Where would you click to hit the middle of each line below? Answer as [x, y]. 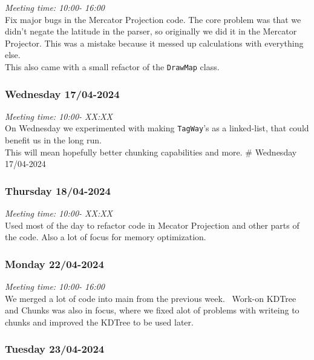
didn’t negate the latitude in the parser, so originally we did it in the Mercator [151, 31]
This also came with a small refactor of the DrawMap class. [112, 66]
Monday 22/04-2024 [54, 263]
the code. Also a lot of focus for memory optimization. [106, 237]
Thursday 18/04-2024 [58, 190]
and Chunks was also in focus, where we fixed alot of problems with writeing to [152, 310]
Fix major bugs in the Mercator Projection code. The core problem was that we [153, 19]
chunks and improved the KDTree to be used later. [99, 322]
